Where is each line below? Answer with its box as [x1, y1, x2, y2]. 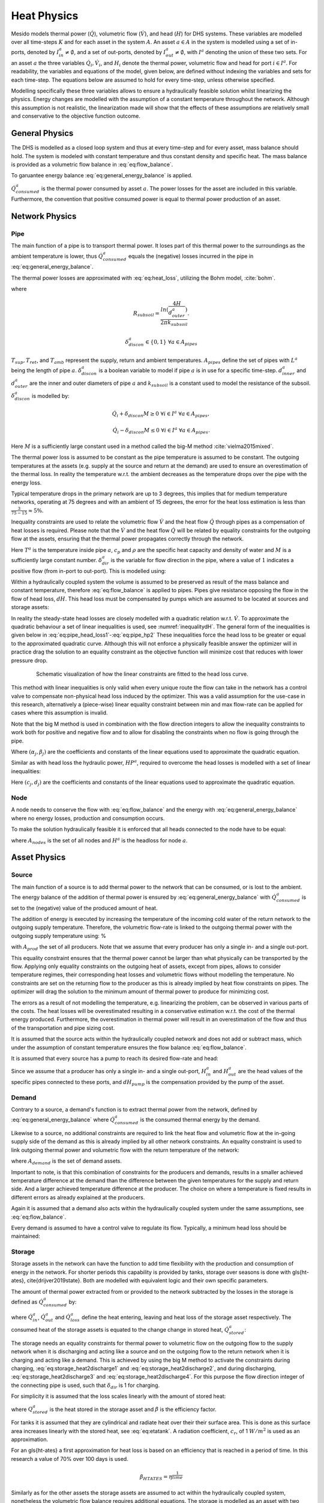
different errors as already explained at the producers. [11, 1193, 145, 1201]
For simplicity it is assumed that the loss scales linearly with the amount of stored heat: [11, 1392, 226, 1400]
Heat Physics [11, 9, 79, 22]
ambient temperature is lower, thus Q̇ [11, 253, 103, 260]
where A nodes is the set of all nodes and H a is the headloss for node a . [11, 836, 188, 845]
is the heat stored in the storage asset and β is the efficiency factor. [49, 1406, 217, 1413]
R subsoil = [133, 310, 160, 318]
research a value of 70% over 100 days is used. [11, 1455, 128, 1462]
